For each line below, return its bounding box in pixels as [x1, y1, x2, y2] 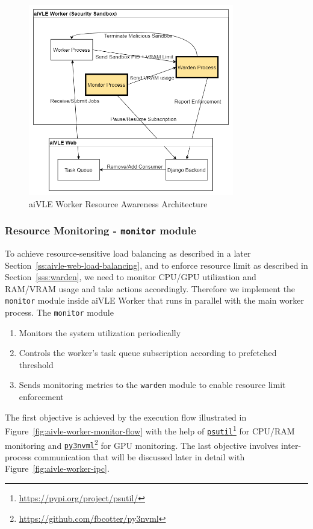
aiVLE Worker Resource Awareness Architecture [29, 197, 208, 210]
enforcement [19, 390, 64, 403]
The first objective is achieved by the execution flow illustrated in [5, 410, 247, 423]
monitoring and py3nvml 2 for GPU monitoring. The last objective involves [5, 437, 279, 451]
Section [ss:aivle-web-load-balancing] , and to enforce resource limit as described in [5, 258, 308, 271]
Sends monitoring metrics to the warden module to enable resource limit [19, 378, 286, 391]
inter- [281, 439, 302, 451]
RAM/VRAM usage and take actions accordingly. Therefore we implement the [5, 282, 296, 295]
